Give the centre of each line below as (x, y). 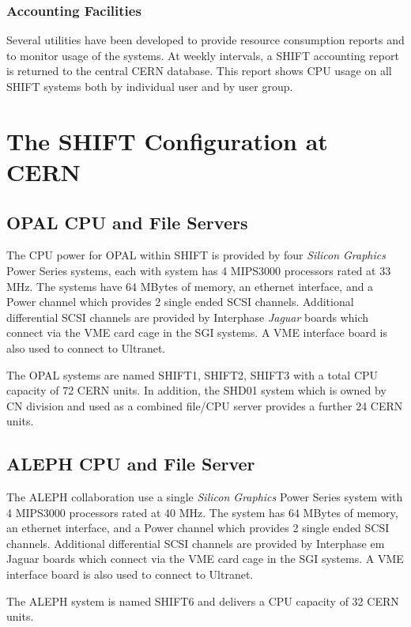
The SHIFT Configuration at (167, 140)
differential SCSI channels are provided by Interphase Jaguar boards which (188, 317)
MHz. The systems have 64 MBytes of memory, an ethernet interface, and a (190, 286)
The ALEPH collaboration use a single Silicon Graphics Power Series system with (205, 497)
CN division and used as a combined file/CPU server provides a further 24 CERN (205, 405)
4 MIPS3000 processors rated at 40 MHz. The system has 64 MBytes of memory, (202, 512)
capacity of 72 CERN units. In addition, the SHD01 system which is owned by (196, 390)
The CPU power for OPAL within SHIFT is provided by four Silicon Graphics (196, 255)
